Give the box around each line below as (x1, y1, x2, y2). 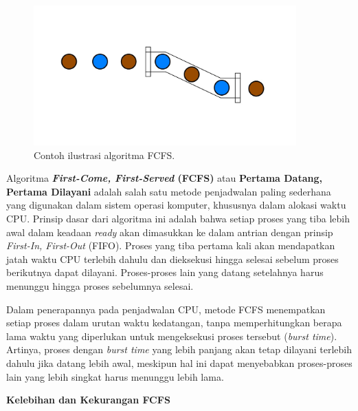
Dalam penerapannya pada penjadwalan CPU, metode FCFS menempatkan (6, 302, 326, 316)
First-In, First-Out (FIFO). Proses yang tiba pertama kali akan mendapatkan (6, 238, 335, 253)
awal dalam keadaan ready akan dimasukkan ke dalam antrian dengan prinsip (6, 224, 333, 239)
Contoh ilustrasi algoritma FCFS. (34, 147, 175, 162)
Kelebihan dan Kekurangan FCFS (6, 392, 170, 407)
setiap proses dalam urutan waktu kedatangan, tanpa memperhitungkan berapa (6, 315, 342, 330)
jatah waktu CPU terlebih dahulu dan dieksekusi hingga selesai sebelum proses (6, 251, 339, 266)
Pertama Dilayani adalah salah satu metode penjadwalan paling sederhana (6, 184, 331, 198)
